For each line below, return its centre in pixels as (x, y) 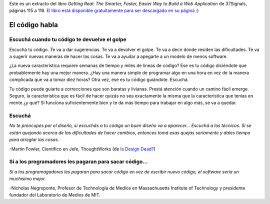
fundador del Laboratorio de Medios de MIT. (55, 194)
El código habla (34, 25)
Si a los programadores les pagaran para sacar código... (79, 161)
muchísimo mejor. (27, 179)
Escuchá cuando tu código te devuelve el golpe (68, 39)
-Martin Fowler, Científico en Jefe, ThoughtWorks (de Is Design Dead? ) (82, 149)
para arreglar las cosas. (34, 139)
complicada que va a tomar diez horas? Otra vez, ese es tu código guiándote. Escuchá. (99, 79)
